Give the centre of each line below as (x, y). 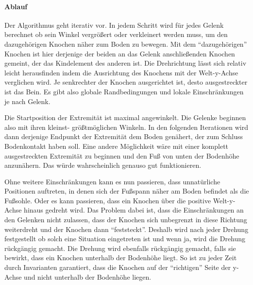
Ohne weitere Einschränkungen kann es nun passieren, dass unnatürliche (112, 181)
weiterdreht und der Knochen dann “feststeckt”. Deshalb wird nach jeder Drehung (126, 229)
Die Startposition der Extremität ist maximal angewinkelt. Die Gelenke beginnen (125, 117)
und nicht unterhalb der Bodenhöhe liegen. (88, 276)
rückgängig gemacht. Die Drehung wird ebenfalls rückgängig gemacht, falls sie (120, 248)
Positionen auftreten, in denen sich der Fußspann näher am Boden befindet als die (127, 191)
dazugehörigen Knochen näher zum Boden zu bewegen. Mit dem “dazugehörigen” (126, 44)
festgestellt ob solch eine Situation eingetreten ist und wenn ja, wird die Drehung (125, 239)
